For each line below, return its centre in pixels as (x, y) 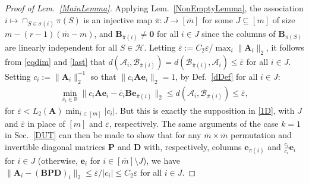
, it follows (285, 47)
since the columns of (239, 33)
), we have (162, 160)
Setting (18, 76)
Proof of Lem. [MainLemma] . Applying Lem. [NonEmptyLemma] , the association (154, 8)
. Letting (160, 47)
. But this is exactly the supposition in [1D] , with (205, 110)
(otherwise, (58, 160)
